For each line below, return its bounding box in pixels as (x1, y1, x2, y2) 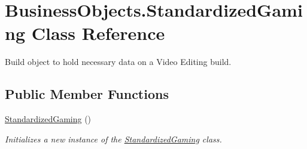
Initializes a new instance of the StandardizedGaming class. (5, 132, 222, 145)
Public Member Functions (5, 85, 169, 103)
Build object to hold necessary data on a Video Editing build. (5, 55, 232, 68)
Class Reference (31, 21, 165, 45)
